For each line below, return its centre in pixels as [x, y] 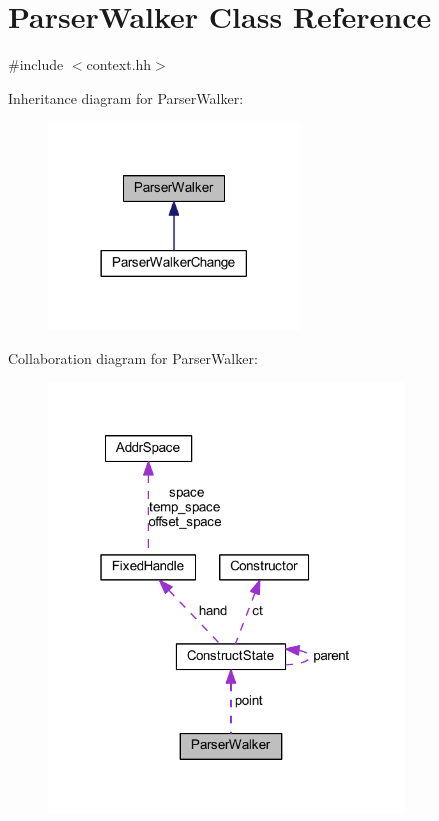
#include [36, 64]
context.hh [119, 64]
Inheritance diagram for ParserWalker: [126, 97]
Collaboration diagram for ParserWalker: [133, 357]
